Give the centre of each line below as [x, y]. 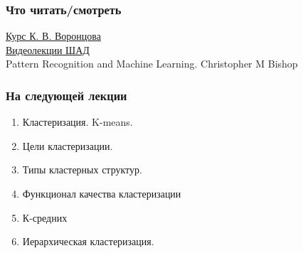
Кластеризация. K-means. [78, 122]
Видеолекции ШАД [48, 49]
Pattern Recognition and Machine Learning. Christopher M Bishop [152, 64]
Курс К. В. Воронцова [53, 36]
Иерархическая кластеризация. [88, 241]
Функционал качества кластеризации [102, 193]
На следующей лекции [67, 95]
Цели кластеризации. [68, 145]
